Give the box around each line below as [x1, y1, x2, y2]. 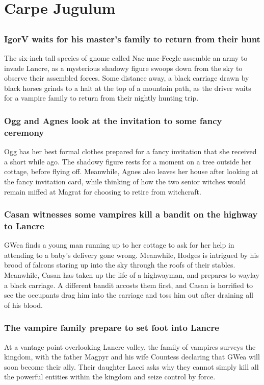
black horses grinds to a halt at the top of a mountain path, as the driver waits [4, 82, 251, 93]
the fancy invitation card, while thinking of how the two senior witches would [4, 176, 246, 186]
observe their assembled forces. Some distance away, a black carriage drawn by [4, 73, 249, 83]
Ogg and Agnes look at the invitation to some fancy [4, 114, 222, 127]
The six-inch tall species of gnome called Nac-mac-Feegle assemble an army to [4, 53, 248, 63]
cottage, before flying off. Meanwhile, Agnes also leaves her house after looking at [4, 166, 258, 177]
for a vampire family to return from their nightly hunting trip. [4, 92, 199, 103]
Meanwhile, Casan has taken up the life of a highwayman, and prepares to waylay [4, 270, 259, 280]
